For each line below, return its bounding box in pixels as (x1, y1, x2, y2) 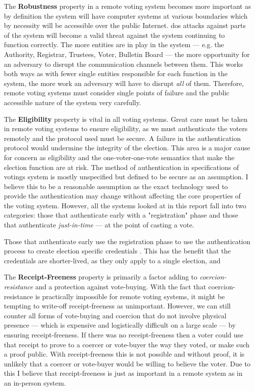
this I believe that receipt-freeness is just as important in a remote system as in (4, 368, 243, 378)
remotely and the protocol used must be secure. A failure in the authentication (4, 133, 241, 143)
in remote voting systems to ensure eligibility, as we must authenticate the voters (4, 123, 248, 134)
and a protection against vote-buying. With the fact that (35, 281, 206, 292)
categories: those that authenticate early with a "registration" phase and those (4, 210, 238, 220)
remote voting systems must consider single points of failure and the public (4, 87, 229, 98)
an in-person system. (4, 377, 66, 388)
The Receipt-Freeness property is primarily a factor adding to (4, 272, 198, 282)
